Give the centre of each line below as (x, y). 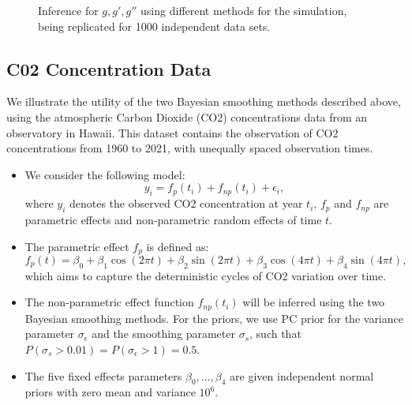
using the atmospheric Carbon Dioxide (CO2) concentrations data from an (187, 116)
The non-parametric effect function (109, 302)
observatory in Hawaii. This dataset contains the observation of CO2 (172, 132)
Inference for (68, 10)
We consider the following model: (105, 174)
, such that (275, 334)
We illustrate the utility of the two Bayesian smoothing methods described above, (204, 101)
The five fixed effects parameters (103, 375)
